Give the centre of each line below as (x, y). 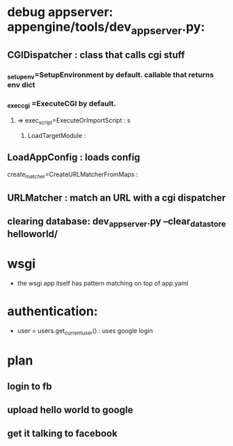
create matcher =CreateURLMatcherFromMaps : (73, 175)
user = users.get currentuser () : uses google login (85, 332)
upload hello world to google (70, 409)
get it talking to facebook (63, 434)
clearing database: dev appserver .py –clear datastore (116, 222)
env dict (21, 85)
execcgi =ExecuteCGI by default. (62, 105)
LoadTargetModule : (57, 135)
